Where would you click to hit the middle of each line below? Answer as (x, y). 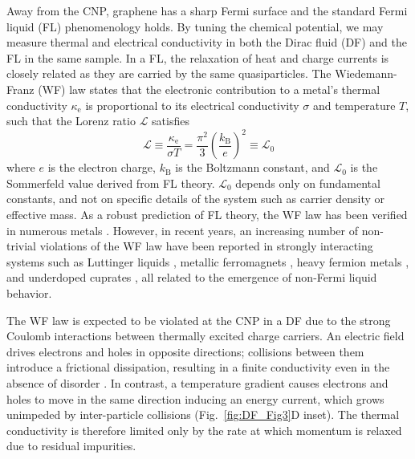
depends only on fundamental (308, 183)
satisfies (171, 121)
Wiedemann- (366, 73)
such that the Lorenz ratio (71, 121)
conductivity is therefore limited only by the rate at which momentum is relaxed (204, 430)
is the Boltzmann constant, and (252, 167)
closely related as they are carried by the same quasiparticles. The (169, 73)
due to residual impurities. (71, 446)
